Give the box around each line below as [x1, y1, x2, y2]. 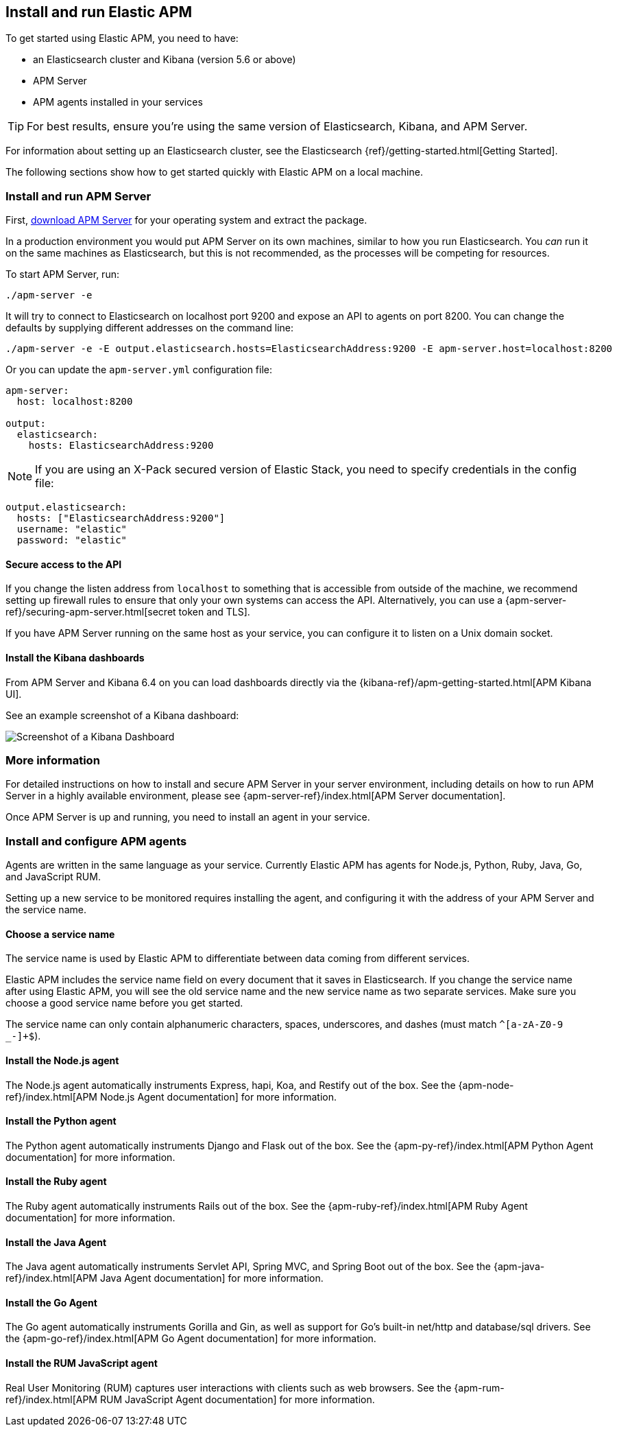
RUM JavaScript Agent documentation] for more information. [99, 1393, 375, 1405]
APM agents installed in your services [33, 96, 203, 108]
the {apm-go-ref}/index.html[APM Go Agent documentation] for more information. [5, 1333, 376, 1345]
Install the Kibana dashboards [5, 652, 145, 664]
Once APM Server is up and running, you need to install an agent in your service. [5, 811, 370, 823]
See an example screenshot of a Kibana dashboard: [5, 709, 239, 721]
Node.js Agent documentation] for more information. [99, 1090, 337, 1103]
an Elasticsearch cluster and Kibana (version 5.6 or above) [33, 54, 296, 66]
